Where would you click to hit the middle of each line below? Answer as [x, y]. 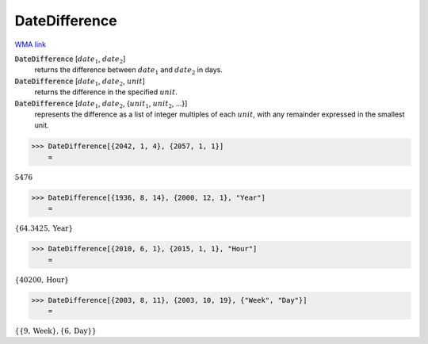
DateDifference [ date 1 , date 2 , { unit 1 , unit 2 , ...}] [101, 104]
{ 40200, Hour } [42, 280]
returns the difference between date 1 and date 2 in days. [129, 71]
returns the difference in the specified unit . [106, 92]
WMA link [31, 44]
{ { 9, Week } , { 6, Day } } [55, 331]
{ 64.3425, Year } [44, 229]
